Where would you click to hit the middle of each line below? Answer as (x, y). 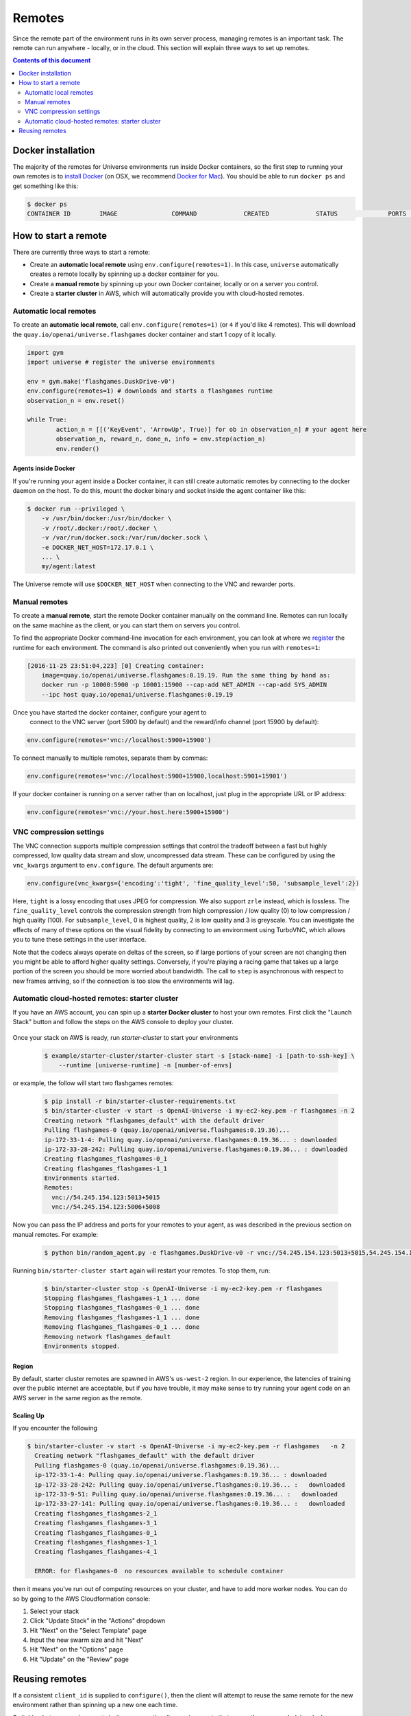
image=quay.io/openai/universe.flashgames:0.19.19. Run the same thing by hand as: (186, 675)
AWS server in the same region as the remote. (78, 1398)
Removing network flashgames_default (108, 1336)
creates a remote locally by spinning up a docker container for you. (124, 274)
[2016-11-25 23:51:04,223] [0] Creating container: (116, 665)
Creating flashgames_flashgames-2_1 (96, 1513)
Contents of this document (52, 60)
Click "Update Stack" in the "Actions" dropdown (98, 1621)
